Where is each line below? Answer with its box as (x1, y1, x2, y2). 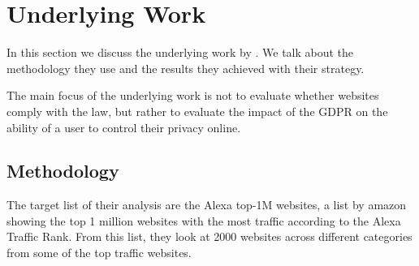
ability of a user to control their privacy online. (6, 118, 241, 135)
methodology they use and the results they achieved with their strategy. (6, 59, 365, 76)
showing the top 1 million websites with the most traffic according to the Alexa (6, 212, 401, 229)
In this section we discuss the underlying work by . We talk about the (6, 44, 354, 61)
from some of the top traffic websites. (6, 244, 192, 261)
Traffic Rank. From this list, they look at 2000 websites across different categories (6, 228, 413, 245)
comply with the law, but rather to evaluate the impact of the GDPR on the (6, 102, 388, 119)
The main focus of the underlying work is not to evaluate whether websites (6, 87, 379, 104)
